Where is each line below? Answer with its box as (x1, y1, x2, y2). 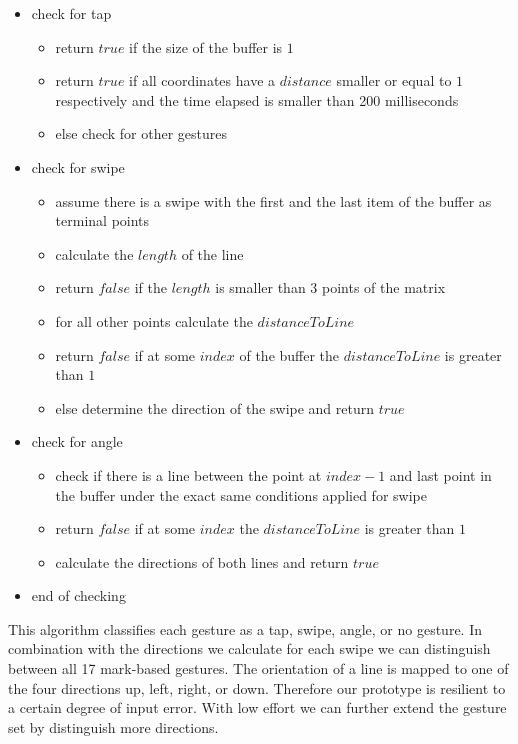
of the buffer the (239, 344, 340, 365)
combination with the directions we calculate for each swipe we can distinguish (8, 638, 491, 659)
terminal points (55, 210, 150, 231)
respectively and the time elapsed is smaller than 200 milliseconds (55, 89, 459, 110)
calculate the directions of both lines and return (55, 551, 349, 572)
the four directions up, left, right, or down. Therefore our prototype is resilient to (8, 677, 506, 698)
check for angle (31, 431, 123, 452)
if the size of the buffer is (129, 36, 283, 57)
